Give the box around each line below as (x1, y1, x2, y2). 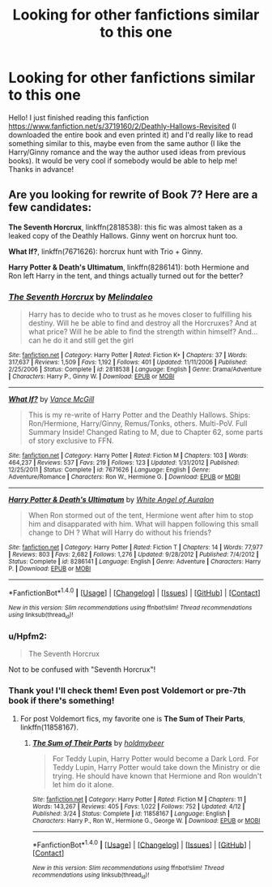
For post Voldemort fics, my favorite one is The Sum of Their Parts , (19, 713, 245, 723)
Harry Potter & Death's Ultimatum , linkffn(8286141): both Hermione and (8, 262, 249, 272)
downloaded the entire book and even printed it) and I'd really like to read (8, 130, 253, 140)
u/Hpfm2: (8, 631, 47, 642)
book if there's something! (8, 695, 115, 707)
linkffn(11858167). (19, 722, 79, 732)
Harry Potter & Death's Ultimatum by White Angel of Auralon (8, 495, 215, 505)
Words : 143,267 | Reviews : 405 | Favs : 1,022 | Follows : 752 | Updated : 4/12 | (32, 802, 245, 811)
